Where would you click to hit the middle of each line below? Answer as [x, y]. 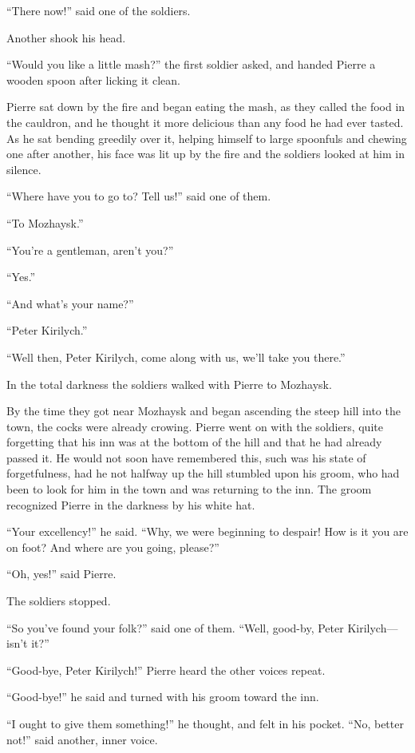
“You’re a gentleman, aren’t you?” [90, 250]
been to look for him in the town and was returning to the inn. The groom [189, 489]
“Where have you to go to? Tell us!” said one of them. [139, 196]
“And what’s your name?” [70, 303]
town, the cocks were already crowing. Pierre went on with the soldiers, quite [195, 426]
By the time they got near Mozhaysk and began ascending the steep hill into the [204, 411]
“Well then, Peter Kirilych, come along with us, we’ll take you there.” [176, 357]
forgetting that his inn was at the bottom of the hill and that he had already [194, 442]
